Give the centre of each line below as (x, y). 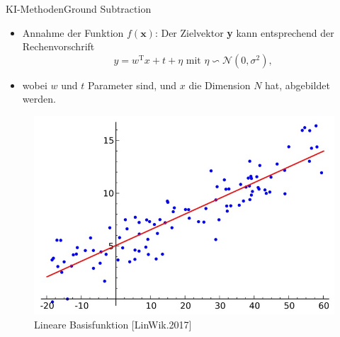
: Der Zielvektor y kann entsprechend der (244, 32)
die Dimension (220, 85)
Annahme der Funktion (73, 32)
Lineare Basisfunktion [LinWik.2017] (113, 324)
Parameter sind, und (132, 85)
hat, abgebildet (297, 85)
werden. (39, 99)
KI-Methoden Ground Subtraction (79, 8)
